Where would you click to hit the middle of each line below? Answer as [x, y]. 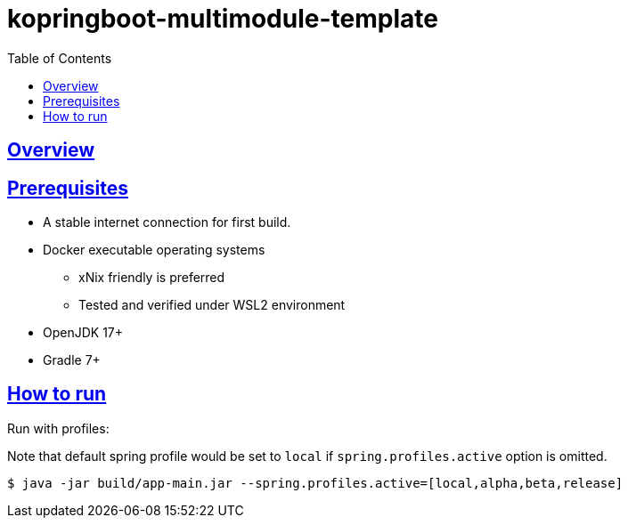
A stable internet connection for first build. [167, 222]
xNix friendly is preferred [152, 278]
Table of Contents [60, 58]
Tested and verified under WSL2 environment [212, 305]
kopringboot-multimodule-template [223, 19]
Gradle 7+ [72, 360]
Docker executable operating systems [154, 250]
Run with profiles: [58, 428]
